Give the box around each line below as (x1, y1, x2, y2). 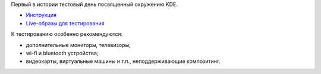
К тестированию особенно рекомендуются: (11, 31, 123, 38)
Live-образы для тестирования (26, 19, 105, 26)
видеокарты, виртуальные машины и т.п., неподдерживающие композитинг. (26, 58, 221, 65)
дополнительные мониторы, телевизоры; (26, 41, 131, 48)
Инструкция (26, 12, 56, 19)
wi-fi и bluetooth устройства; (26, 49, 99, 56)
